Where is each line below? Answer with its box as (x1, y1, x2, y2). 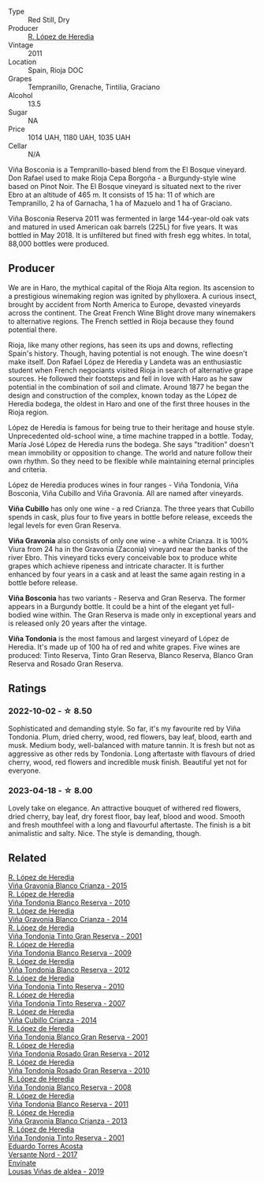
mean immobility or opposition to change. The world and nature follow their (8, 448, 253, 457)
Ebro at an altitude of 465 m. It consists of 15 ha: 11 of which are (8, 190, 215, 199)
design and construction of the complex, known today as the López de (8, 391, 238, 400)
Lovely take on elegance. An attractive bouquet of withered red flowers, (8, 803, 242, 813)
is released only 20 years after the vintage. (8, 618, 147, 628)
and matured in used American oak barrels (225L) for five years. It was (8, 222, 239, 232)
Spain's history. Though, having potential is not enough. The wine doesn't (8, 348, 248, 358)
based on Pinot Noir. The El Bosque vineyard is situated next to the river (8, 182, 242, 191)
